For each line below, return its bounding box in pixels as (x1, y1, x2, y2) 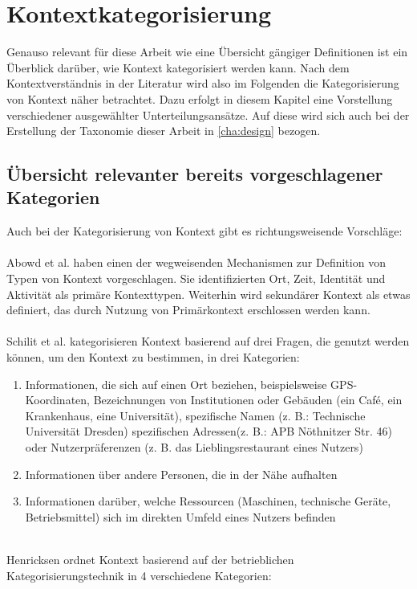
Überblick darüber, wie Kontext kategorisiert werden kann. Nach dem (6, 59, 350, 76)
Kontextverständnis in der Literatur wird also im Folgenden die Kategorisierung (6, 75, 399, 92)
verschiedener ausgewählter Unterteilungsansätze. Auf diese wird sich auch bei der (6, 106, 410, 123)
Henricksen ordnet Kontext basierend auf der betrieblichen (6, 550, 294, 567)
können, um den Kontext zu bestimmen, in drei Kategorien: (6, 349, 300, 366)
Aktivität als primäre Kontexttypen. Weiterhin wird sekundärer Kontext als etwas (6, 285, 411, 302)
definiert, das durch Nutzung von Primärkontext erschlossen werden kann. (6, 301, 370, 318)
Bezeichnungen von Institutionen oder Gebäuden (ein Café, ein (93, 391, 403, 408)
